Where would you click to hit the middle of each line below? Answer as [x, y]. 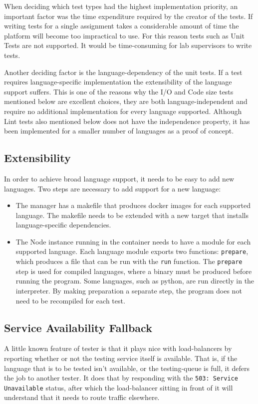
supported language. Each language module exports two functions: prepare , [132, 251]
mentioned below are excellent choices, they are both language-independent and [126, 101]
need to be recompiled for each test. [70, 300]
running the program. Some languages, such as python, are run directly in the [135, 281]
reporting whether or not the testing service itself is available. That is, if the [121, 358]
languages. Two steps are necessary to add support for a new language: [113, 188]
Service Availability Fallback [78, 327]
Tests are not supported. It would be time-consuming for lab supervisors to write [128, 45]
